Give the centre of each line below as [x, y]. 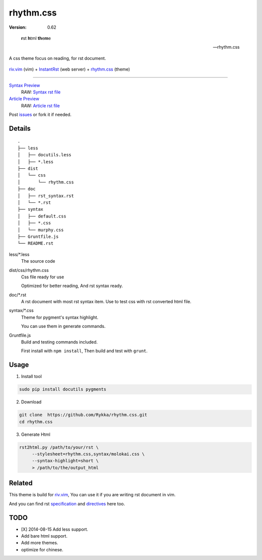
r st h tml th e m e [36, 38]
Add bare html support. [44, 536]
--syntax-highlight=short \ [65, 461]
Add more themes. [40, 543]
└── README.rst [36, 244]
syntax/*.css [21, 310]
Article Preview [24, 99]
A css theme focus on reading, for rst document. [57, 58]
